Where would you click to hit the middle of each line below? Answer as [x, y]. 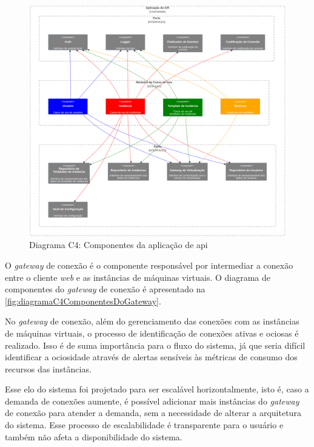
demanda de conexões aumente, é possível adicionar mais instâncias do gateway [152, 401]
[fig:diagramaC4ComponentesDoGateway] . [83, 301]
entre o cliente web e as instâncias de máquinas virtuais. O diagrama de [138, 277]
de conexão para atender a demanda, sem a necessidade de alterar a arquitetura [153, 413]
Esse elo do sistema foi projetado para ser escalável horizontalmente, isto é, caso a [157, 389]
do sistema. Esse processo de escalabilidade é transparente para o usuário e [144, 425]
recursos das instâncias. [48, 368]
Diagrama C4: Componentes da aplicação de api [119, 245]
